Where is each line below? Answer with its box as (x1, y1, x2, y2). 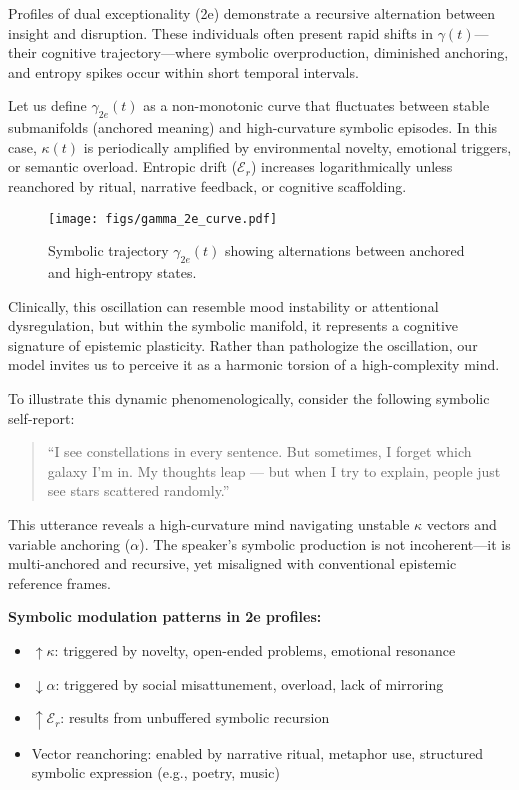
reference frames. (8, 572, 111, 593)
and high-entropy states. (48, 262, 197, 282)
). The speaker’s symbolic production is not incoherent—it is (139, 533, 511, 554)
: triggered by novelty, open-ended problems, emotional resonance (54, 639, 456, 660)
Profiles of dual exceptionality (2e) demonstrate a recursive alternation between (8, 3, 496, 23)
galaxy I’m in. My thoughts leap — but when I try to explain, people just (47, 460, 501, 481)
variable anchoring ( (8, 533, 131, 554)
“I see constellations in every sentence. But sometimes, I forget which (47, 441, 472, 462)
